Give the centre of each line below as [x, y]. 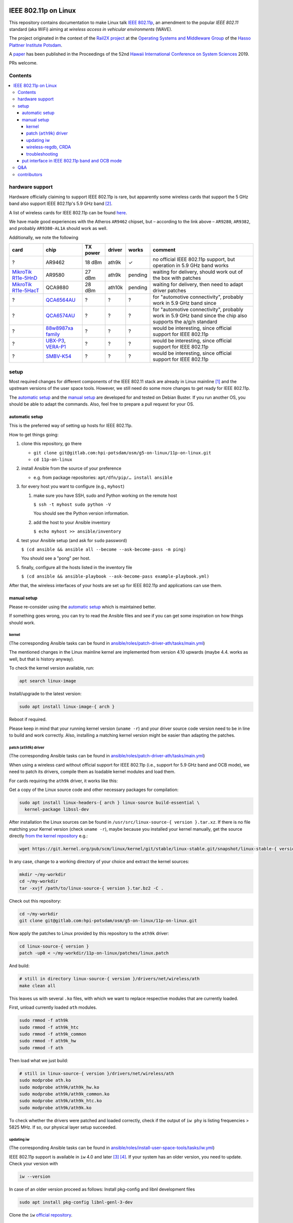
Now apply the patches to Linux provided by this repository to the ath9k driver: [89, 933]
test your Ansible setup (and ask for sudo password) [74, 540]
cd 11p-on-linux [53, 460]
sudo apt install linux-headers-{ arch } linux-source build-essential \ [109, 803]
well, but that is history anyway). [42, 659]
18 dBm [93, 263]
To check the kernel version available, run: [52, 668]
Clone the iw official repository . [41, 1215]
